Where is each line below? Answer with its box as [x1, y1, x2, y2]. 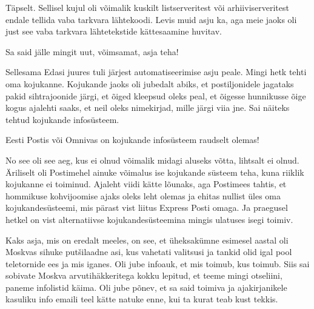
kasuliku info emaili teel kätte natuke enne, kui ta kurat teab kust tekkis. [5, 293, 278, 305]
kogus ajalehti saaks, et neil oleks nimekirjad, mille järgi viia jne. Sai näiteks [5, 101, 290, 114]
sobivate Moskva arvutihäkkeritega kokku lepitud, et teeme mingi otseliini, [5, 269, 282, 282]
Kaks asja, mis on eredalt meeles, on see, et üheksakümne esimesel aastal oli [5, 233, 289, 246]
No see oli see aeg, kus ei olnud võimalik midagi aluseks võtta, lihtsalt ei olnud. [5, 153, 299, 166]
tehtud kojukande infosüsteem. [5, 113, 119, 125]
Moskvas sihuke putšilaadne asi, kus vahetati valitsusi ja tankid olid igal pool [5, 245, 292, 258]
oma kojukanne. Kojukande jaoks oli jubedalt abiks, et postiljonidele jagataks [5, 77, 294, 90]
